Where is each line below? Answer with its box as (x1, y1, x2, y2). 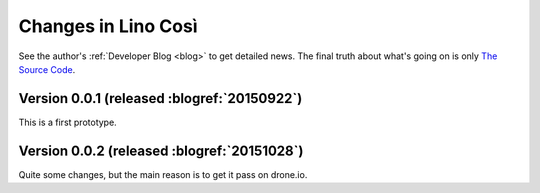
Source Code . (18, 63, 76, 75)
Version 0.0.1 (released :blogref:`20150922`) (18, 90, 303, 107)
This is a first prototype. (18, 116, 117, 128)
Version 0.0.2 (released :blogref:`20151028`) (18, 142, 304, 159)
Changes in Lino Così (18, 15, 198, 37)
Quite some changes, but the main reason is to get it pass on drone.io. (18, 168, 308, 180)
